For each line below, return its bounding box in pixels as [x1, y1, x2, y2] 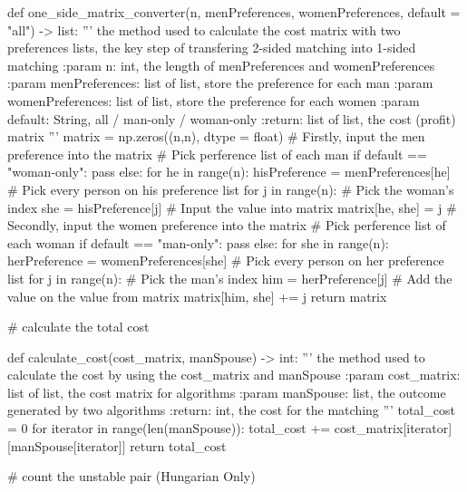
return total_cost [130, 436, 227, 455]
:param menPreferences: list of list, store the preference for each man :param [7, 73, 433, 92]
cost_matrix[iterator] [334, 419, 452, 438]
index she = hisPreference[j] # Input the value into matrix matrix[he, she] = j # [7, 198, 457, 217]
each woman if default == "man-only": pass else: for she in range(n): [7, 233, 389, 252]
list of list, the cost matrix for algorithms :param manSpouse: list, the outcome [7, 382, 446, 401]
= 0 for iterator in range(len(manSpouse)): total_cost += [7, 419, 331, 438]
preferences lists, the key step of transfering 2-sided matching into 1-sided [7, 38, 416, 57]
